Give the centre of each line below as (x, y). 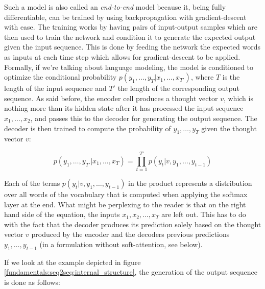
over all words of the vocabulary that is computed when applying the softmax (126, 194)
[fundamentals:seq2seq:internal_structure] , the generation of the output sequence (131, 272)
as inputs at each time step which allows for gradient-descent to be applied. (122, 56)
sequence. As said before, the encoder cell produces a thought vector (111, 98)
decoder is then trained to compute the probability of (88, 128)
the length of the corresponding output (178, 88)
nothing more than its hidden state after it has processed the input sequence (124, 108)
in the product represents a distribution (190, 183)
